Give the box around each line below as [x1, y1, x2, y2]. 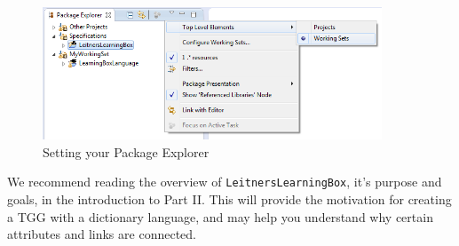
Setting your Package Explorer [43, 142, 210, 161]
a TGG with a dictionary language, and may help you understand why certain [7, 207, 433, 226]
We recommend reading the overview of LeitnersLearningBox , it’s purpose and [7, 172, 442, 191]
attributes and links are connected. [7, 225, 196, 243]
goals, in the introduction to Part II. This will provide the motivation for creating [7, 190, 452, 209]
